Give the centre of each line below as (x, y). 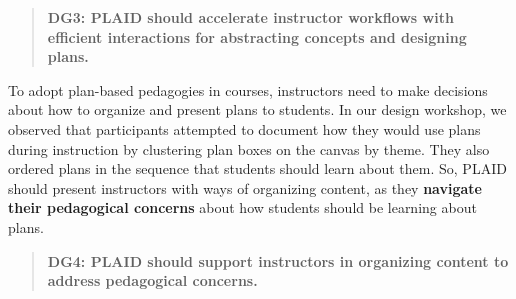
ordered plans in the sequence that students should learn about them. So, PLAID (257, 168)
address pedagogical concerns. (152, 280)
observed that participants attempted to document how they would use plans (244, 128)
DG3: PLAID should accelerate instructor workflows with (250, 17)
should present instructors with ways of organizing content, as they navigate (245, 187)
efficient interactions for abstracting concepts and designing (257, 36)
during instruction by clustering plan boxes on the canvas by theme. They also (249, 148)
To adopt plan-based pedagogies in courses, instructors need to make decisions (248, 89)
